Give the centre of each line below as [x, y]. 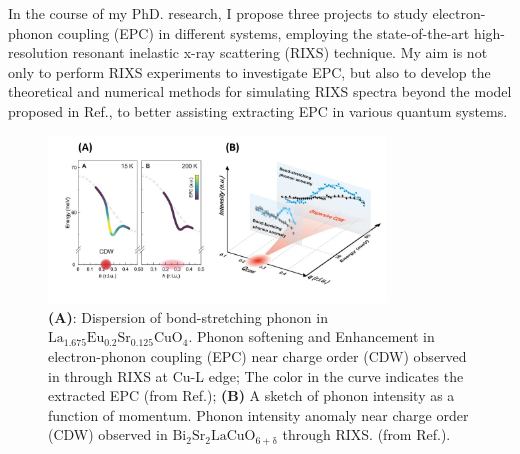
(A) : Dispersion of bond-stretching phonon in [188, 316]
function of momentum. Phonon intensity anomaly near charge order [258, 414]
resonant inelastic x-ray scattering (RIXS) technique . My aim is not [280, 52]
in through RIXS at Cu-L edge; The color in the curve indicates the [256, 375]
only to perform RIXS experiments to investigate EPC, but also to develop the [249, 71]
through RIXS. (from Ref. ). [366, 434]
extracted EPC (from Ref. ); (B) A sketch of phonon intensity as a [251, 395]
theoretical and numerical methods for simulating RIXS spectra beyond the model [260, 91]
